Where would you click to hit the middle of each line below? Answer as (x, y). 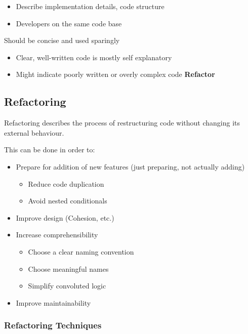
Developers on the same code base (69, 23)
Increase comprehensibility (57, 235)
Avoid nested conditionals (68, 201)
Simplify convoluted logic (67, 286)
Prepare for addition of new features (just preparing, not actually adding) (130, 166)
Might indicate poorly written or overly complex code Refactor (115, 74)
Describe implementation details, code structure (90, 6)
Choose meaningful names (68, 268)
